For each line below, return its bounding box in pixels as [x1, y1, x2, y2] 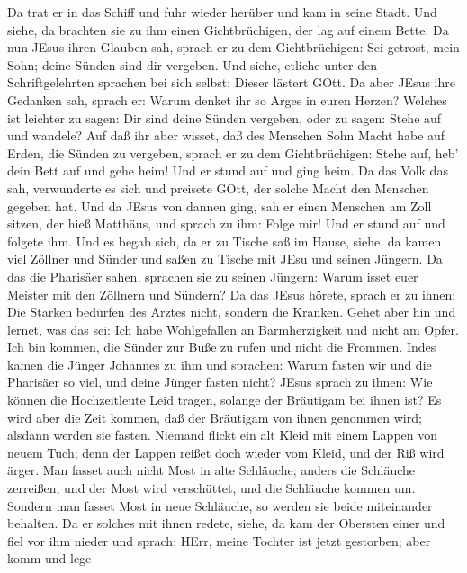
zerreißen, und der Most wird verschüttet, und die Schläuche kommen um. [7, 479, 416, 497]
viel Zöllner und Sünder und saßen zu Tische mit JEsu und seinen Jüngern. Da [7, 249, 443, 268]
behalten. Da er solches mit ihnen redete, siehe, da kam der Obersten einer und [7, 514, 445, 533]
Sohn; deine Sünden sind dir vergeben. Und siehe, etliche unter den [7, 55, 377, 74]
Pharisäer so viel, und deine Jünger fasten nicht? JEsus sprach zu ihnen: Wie [7, 372, 433, 391]
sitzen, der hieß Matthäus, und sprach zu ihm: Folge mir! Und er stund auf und [7, 214, 445, 233]
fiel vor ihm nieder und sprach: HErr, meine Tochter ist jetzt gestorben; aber [7, 531, 431, 550]
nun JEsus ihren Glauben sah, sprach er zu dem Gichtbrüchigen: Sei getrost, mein [7, 38, 460, 57]
